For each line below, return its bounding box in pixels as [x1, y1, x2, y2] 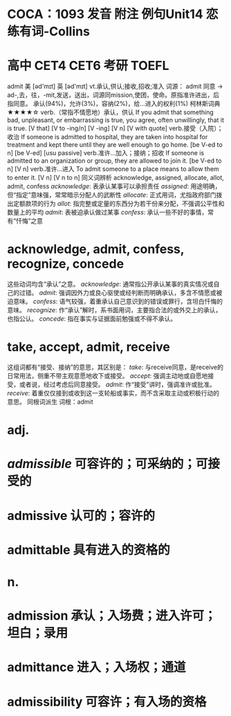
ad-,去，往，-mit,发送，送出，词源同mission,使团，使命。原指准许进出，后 [7, 91, 220, 99]
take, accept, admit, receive [7, 339, 171, 355]
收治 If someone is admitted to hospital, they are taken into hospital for [7, 133, 208, 141]
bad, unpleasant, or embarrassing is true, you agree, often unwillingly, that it [7, 116, 225, 125]
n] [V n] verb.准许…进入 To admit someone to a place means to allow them [7, 165, 219, 173]
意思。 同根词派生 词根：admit [7, 397, 93, 406]
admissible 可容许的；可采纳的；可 [7, 456, 208, 472]
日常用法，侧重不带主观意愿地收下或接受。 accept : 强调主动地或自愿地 [7, 372, 208, 379]
